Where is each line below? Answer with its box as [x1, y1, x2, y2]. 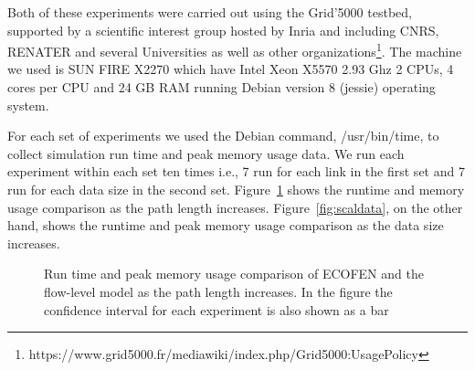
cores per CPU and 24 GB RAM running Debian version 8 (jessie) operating [7, 78, 436, 97]
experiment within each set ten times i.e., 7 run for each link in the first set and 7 [7, 162, 465, 181]
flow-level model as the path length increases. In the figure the [44, 281, 393, 301]
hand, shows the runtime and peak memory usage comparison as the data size [7, 216, 444, 235]
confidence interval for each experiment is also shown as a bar [44, 300, 389, 319]
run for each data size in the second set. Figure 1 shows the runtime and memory [7, 180, 465, 198]
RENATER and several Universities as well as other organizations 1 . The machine [7, 39, 462, 60]
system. [7, 95, 49, 114]
